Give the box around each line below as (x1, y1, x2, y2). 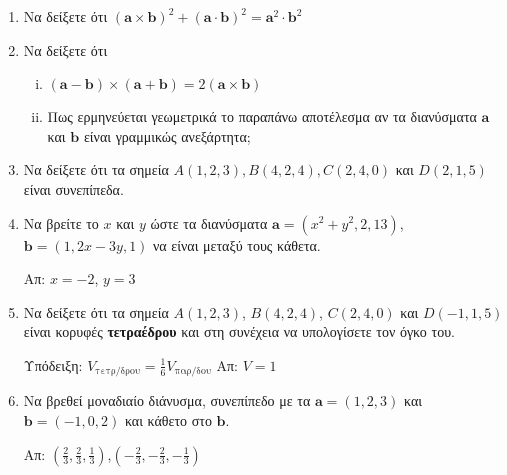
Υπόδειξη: (23, 354, 83, 375)
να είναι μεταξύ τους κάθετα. (153, 234, 321, 255)
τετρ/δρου (95, 366, 141, 377)
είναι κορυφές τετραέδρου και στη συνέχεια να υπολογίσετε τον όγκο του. (23, 321, 455, 342)
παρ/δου (174, 366, 212, 377)
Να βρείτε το (23, 212, 99, 233)
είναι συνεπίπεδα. (23, 178, 124, 199)
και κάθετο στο (124, 409, 212, 430)
